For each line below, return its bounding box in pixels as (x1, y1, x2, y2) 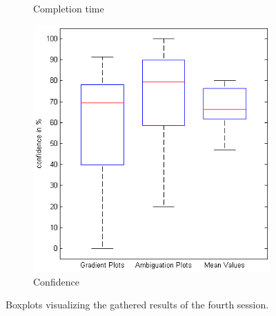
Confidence (33, 274, 79, 288)
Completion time (33, 1, 104, 15)
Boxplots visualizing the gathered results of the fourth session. (6, 297, 269, 312)
